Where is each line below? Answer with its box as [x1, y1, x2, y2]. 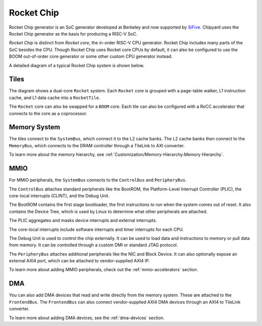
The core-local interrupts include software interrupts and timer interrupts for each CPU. [9, 226, 184, 232]
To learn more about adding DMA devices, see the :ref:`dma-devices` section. [9, 315, 165, 321]
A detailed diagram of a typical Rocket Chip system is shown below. [9, 62, 145, 68]
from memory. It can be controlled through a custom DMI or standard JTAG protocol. [9, 242, 178, 248]
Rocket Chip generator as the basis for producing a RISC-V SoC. [9, 31, 138, 36]
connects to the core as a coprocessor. [9, 110, 87, 116]
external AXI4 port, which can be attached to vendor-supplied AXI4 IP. [9, 258, 150, 264]
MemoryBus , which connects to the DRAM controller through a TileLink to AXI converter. [9, 142, 185, 148]
